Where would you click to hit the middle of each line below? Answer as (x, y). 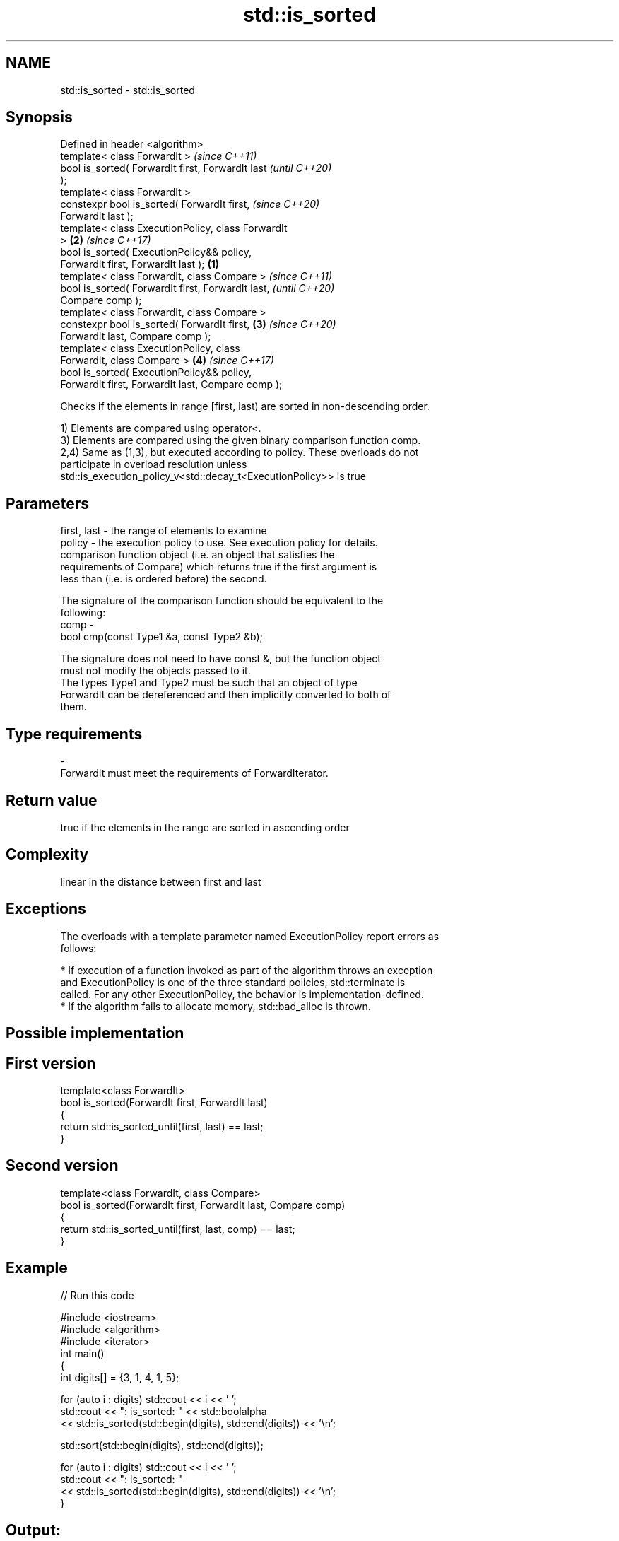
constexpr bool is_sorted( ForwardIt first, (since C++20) (190, 204)
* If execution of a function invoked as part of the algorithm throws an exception (247, 970)
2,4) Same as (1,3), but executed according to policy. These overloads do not (240, 452)
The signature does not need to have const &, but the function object (220, 659)
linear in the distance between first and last (161, 881)
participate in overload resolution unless (154, 464)
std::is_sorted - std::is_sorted (128, 90)
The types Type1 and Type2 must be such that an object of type (209, 683)
